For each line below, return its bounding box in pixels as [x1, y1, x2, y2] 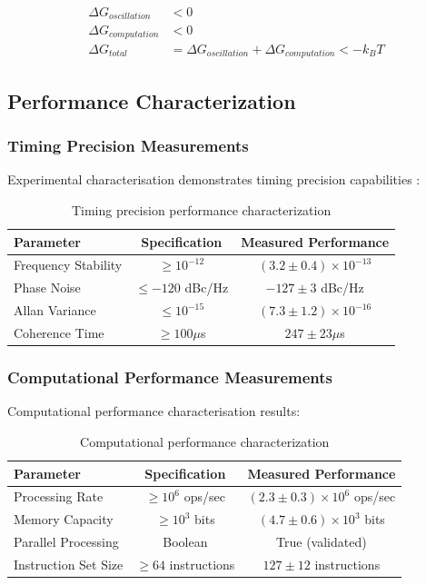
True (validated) [276, 532, 367, 551]
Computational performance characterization [80, 431, 330, 451]
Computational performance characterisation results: [7, 402, 301, 421]
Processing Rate [14, 487, 104, 506]
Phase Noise [14, 278, 81, 297]
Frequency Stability [14, 255, 123, 274]
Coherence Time [14, 323, 104, 342]
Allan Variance [14, 301, 96, 320]
